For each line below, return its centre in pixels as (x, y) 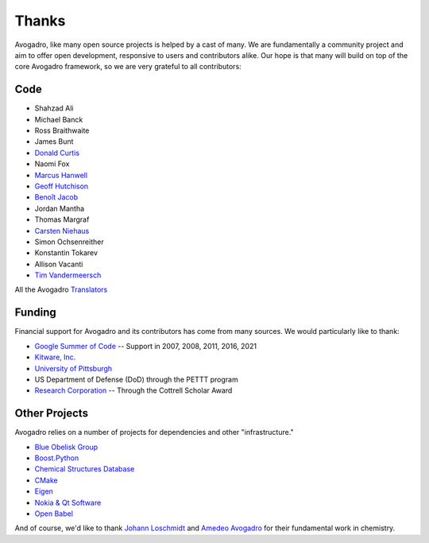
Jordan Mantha (60, 208)
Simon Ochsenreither (69, 242)
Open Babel (54, 514)
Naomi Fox (52, 164)
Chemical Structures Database (85, 469)
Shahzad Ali (54, 108)
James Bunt (54, 142)
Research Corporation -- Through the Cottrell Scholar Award (133, 390)
